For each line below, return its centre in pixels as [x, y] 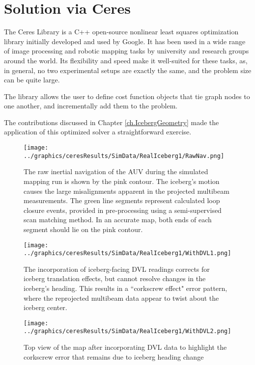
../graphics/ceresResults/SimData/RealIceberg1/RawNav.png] [124, 156]
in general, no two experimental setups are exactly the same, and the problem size [128, 70]
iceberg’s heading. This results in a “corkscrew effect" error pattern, [126, 288]
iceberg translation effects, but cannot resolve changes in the [115, 278]
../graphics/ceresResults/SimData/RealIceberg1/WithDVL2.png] [127, 331]
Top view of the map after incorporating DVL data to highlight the [125, 347]
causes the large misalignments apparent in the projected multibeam [127, 191]
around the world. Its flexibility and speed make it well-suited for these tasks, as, [126, 60]
